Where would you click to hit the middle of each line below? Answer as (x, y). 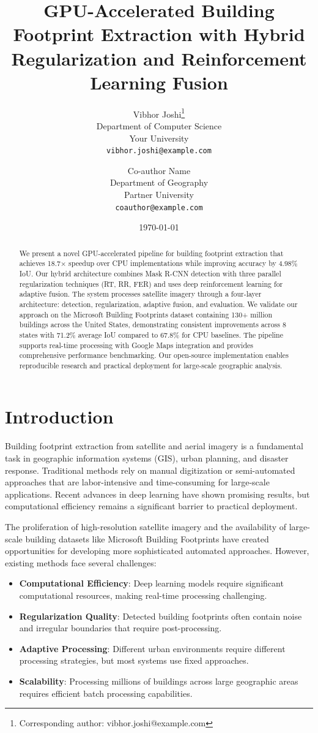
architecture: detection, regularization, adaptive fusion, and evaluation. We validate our (158, 304)
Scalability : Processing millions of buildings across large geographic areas (159, 681)
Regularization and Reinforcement (159, 58)
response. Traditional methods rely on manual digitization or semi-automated (150, 470)
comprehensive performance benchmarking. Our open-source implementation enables (154, 355)
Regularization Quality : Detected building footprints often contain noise (161, 616)
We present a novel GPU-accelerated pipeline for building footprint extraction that (151, 253)
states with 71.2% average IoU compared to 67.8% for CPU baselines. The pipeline (151, 334)
